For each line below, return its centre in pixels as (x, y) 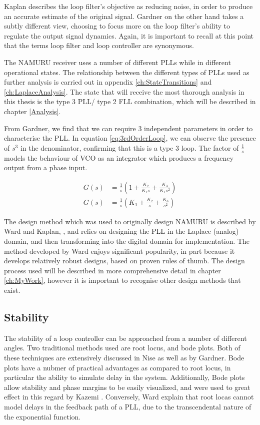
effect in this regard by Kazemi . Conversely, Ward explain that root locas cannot (129, 397)
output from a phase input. (46, 167)
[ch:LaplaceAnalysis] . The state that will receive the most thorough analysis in (124, 91)
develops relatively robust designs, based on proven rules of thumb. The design (124, 261)
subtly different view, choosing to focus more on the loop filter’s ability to (117, 26)
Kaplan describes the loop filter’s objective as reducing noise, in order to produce (128, 6)
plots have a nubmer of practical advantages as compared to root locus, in (117, 367)
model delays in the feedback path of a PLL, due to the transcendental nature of (128, 406)
